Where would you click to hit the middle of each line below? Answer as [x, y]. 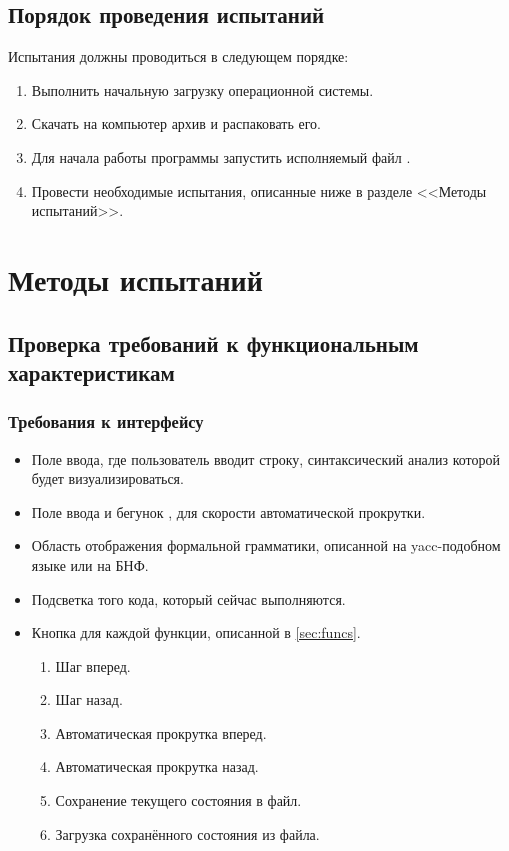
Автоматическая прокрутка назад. [157, 766]
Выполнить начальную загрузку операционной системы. [202, 89]
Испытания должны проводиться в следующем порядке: [178, 56]
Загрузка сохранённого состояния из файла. [187, 833]
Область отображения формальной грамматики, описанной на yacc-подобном [266, 545]
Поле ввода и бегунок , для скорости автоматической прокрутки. [228, 511]
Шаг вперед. [93, 665]
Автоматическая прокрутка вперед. [161, 732]
